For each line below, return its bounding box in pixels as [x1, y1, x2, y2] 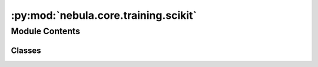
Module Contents [11, 26, 81, 36]
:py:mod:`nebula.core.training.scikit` [11, 9, 197, 22]
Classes [11, 45, 41, 55]
